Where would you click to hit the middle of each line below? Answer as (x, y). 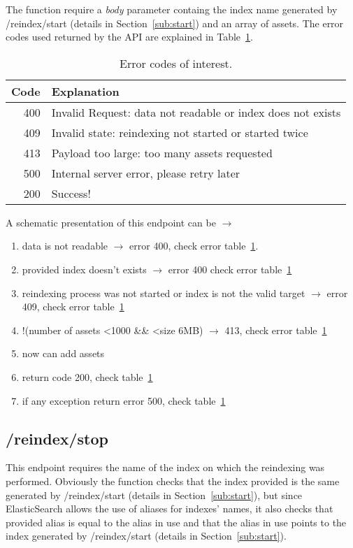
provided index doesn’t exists (84, 269)
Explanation (85, 91)
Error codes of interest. (176, 63)
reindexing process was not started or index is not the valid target (164, 293)
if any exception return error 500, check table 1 (124, 400)
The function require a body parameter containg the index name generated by (172, 9)
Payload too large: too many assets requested (162, 152)
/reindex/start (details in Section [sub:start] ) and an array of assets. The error (175, 23)
